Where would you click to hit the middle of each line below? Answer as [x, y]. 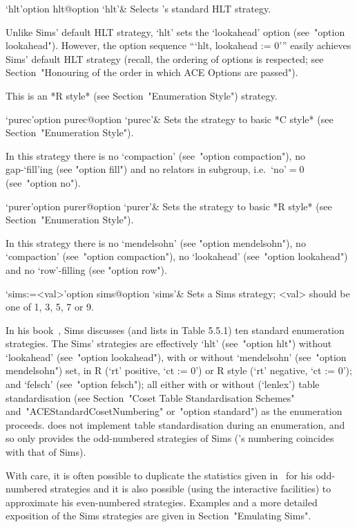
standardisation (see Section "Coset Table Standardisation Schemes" [150, 397]
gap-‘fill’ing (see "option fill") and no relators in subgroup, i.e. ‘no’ [146, 169]
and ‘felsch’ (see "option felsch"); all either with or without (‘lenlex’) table [163, 384]
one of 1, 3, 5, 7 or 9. [50, 307]
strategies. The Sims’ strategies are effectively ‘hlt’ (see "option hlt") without [169, 343]
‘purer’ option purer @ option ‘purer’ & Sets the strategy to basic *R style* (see [169, 206]
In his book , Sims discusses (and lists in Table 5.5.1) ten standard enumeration [175, 330]
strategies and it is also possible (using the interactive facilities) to [191, 489]
